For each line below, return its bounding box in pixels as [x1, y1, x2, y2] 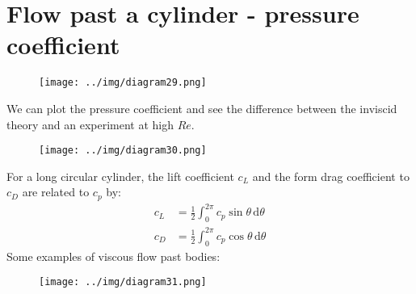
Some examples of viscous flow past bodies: [6, 247, 221, 264]
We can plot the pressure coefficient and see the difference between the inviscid [6, 99, 397, 116]
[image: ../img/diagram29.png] [39, 77, 207, 89]
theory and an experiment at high [6, 115, 174, 132]
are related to [22, 183, 90, 200]
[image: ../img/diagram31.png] [39, 276, 207, 288]
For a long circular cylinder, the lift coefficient [6, 167, 234, 184]
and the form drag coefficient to [252, 167, 410, 184]
